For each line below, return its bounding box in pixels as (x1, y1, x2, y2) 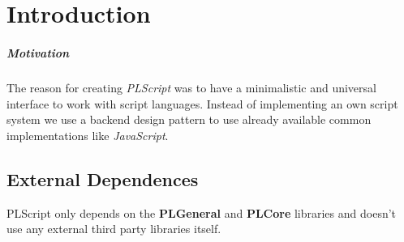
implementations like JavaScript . (6, 126, 169, 143)
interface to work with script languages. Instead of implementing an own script (6, 95, 398, 112)
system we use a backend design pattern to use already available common (6, 111, 372, 128)
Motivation (6, 44, 70, 61)
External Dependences (6, 166, 199, 191)
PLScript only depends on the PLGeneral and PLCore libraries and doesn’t (6, 204, 397, 221)
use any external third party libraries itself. (6, 220, 221, 237)
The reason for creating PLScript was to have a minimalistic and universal (6, 79, 376, 96)
